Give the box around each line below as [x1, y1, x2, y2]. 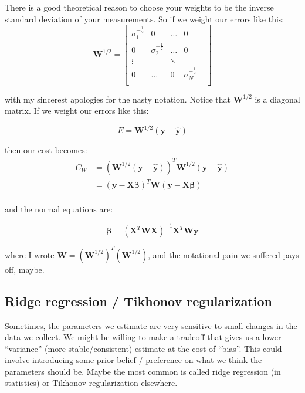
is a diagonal [255, 93, 300, 105]
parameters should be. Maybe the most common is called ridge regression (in [5, 365, 281, 377]
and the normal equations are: [5, 203, 113, 215]
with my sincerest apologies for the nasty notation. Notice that [5, 93, 231, 105]
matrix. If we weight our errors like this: [5, 104, 149, 117]
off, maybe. [5, 263, 45, 275]
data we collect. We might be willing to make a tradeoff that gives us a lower [5, 331, 282, 343]
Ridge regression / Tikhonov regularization [5, 292, 272, 310]
